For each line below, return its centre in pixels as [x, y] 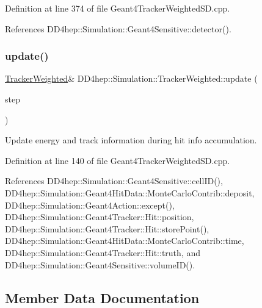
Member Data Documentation [102, 297]
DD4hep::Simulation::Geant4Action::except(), [90, 205]
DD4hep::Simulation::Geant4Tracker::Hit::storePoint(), [107, 228]
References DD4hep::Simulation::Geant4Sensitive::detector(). [118, 28]
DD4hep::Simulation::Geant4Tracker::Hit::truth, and [103, 252]
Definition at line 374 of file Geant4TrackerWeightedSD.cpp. [118, 8]
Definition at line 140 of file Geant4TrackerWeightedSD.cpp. [118, 160]
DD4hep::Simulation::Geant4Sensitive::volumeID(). [100, 264]
